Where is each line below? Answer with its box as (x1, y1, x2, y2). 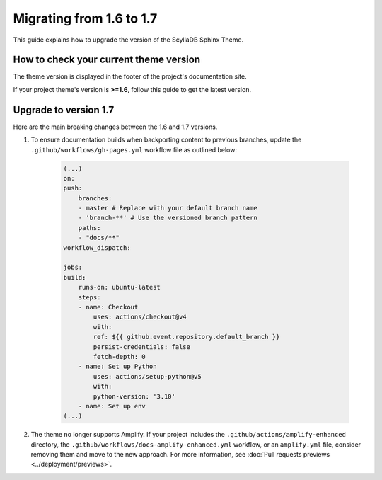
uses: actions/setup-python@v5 (93, 372, 202, 380)
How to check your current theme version (13, 54, 201, 66)
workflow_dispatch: (63, 244, 131, 251)
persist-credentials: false (93, 343, 191, 350)
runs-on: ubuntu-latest (78, 283, 161, 292)
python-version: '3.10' (93, 392, 176, 400)
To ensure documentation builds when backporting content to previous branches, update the (30, 135, 302, 144)
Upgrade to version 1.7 (13, 103, 115, 116)
